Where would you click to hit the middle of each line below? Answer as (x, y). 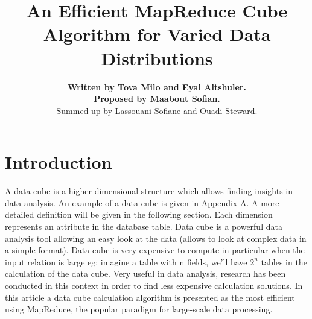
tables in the (284, 261)
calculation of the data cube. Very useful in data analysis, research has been (145, 273)
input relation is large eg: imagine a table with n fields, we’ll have (126, 261)
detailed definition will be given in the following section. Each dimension (139, 214)
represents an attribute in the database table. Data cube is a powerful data (144, 226)
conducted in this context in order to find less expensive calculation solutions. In (154, 285)
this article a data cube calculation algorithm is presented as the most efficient (150, 297)
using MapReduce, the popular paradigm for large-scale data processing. (139, 309)
